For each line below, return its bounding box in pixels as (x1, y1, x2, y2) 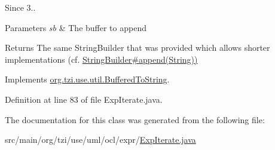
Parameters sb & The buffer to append (5, 21, 146, 33)
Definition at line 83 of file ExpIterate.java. (5, 93, 163, 105)
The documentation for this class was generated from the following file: (5, 113, 265, 125)
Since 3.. (5, 1, 36, 13)
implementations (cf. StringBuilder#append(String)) (5, 53, 198, 65)
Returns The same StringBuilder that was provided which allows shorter (5, 41, 270, 54)
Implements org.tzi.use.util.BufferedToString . (5, 73, 170, 85)
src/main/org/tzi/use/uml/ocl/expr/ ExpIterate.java (5, 133, 196, 146)
